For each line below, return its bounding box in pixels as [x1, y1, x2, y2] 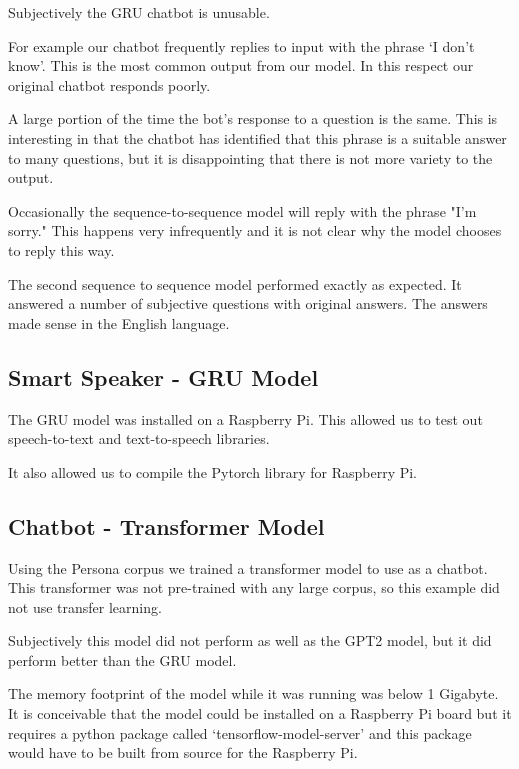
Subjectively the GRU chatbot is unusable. [8, 2, 270, 22]
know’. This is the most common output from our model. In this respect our [8, 55, 474, 76]
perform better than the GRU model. [8, 649, 237, 670]
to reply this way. [8, 239, 115, 260]
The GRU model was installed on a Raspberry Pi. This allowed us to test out [8, 408, 483, 429]
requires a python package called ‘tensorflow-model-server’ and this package [8, 722, 472, 743]
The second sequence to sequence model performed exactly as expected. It [8, 273, 462, 294]
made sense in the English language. [8, 312, 230, 333]
